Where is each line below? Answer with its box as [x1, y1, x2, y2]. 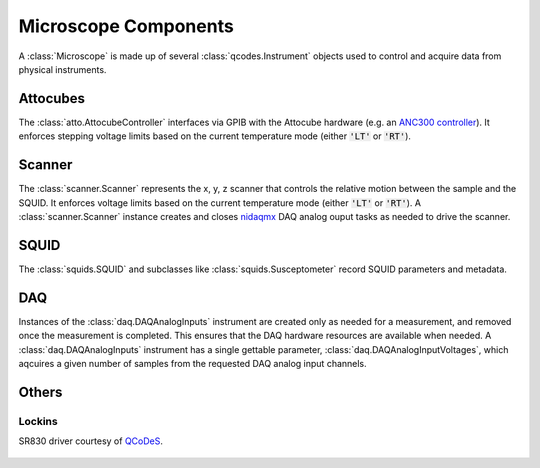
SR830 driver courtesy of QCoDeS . [18, 435, 164, 447]
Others [18, 383, 63, 400]
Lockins [18, 414, 59, 428]
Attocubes [18, 90, 85, 107]
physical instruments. [18, 63, 107, 75]
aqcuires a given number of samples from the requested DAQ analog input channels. [18, 357, 367, 369]
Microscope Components [18, 15, 234, 37]
